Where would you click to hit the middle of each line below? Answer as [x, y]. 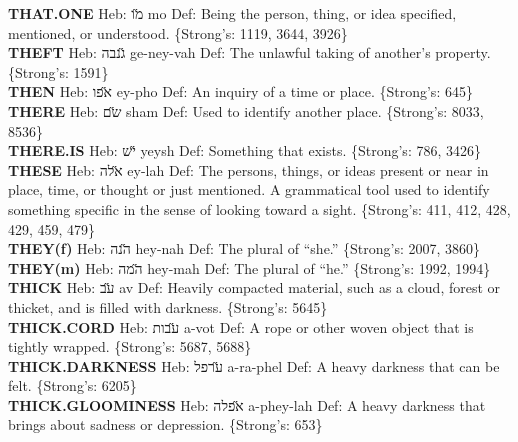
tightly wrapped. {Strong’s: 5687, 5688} [130, 346]
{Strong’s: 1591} [58, 71]
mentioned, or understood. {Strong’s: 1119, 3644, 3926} [178, 32]
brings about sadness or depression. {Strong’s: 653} [165, 424]
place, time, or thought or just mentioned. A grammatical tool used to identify [249, 189]
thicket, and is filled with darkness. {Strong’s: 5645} [168, 306]
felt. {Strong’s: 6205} [72, 385]
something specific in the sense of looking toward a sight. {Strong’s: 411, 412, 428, [259, 208]
